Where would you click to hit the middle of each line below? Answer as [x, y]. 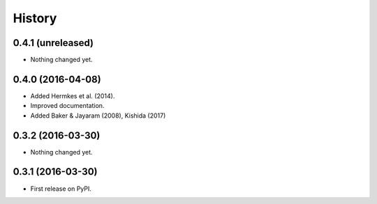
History [35, 18]
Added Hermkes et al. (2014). [73, 96]
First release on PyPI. [61, 189]
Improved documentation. [67, 106]
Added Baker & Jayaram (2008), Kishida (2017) [98, 116]
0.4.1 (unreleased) [53, 43]
